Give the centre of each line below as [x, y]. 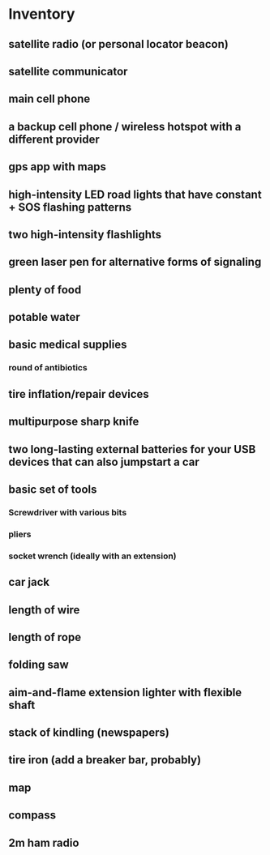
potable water [45, 317]
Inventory [42, 14]
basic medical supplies [68, 345]
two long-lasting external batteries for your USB [132, 449]
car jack [29, 582]
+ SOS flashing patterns [70, 207]
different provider [54, 139]
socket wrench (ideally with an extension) [92, 556]
